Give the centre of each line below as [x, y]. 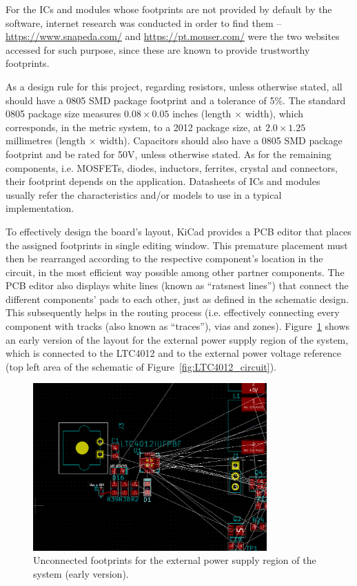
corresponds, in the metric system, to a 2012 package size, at [134, 127]
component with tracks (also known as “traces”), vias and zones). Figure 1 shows [178, 326]
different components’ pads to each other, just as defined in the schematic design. [177, 299]
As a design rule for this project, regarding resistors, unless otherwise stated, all [174, 86]
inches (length [202, 114]
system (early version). [81, 573]
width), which [274, 114]
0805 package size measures [63, 114]
